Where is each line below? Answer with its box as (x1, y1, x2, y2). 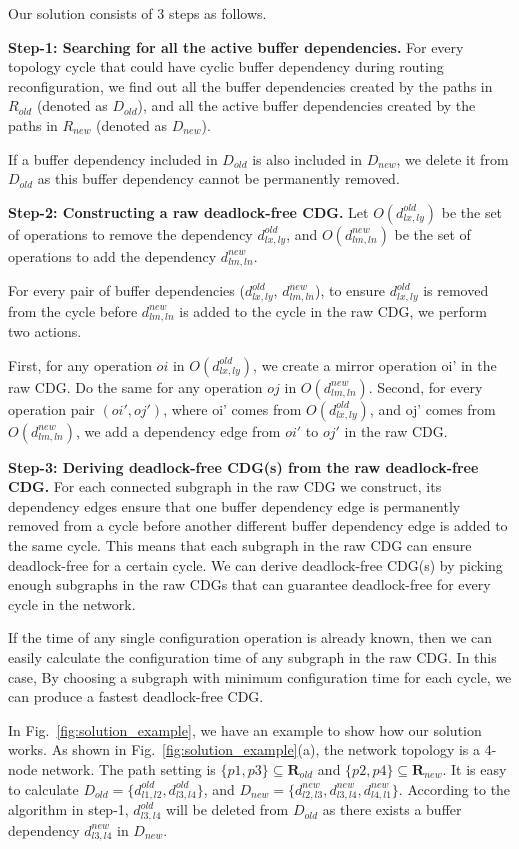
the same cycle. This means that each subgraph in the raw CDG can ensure (8, 535, 472, 556)
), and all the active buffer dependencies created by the (137, 95, 476, 116)
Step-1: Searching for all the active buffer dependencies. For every (8, 36, 464, 57)
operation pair (8, 398, 95, 419)
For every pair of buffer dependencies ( (8, 280, 245, 301)
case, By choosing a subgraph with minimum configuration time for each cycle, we (8, 666, 512, 687)
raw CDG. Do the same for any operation (8, 376, 263, 397)
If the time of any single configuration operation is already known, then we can (8, 627, 493, 648)
